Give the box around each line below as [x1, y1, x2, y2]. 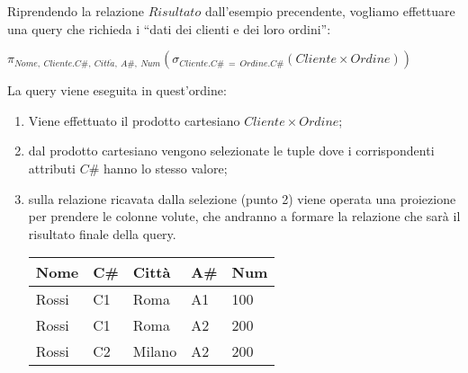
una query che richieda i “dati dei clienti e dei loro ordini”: [7, 19, 331, 38]
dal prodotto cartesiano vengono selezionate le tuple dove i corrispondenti [28, 141, 435, 160]
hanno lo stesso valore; [103, 158, 228, 177]
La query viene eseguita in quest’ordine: [7, 81, 227, 100]
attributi [28, 158, 76, 177]
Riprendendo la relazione [7, 2, 144, 20]
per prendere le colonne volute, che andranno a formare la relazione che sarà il [28, 207, 461, 226]
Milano [132, 341, 177, 362]
